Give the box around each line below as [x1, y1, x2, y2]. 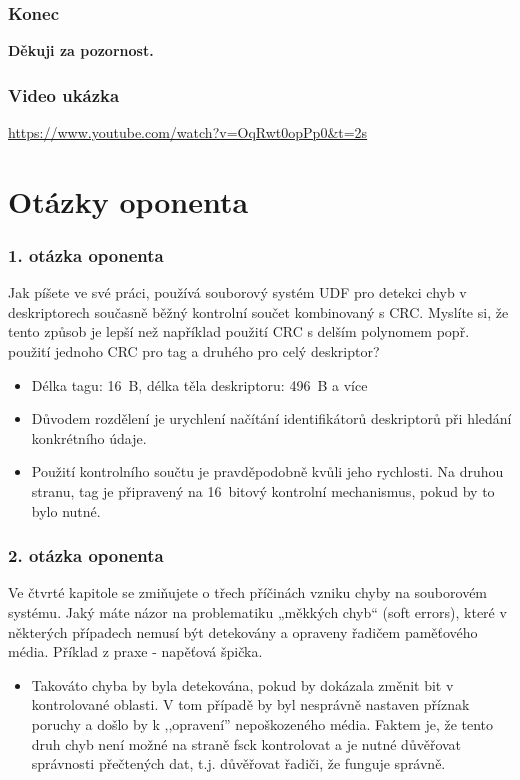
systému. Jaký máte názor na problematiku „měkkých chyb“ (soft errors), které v [8, 601, 507, 622]
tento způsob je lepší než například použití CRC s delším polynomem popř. [8, 321, 470, 342]
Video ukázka [8, 82, 120, 107]
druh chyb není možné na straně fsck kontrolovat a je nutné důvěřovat [31, 733, 462, 754]
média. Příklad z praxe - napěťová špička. [8, 641, 263, 662]
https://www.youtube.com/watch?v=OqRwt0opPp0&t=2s [8, 122, 368, 143]
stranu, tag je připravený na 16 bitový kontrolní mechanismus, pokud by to [31, 480, 495, 501]
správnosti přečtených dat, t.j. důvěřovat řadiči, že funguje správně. [31, 753, 446, 774]
